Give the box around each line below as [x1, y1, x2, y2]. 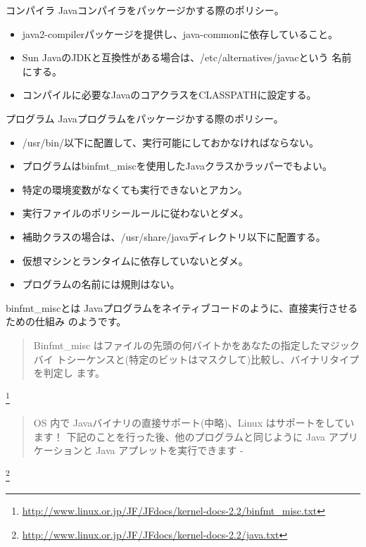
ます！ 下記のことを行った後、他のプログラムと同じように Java [33, 429, 326, 444]
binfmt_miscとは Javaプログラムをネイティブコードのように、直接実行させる [6, 300, 358, 315]
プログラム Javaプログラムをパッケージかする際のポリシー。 [6, 111, 284, 125]
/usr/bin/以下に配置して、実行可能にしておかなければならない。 [22, 134, 320, 149]
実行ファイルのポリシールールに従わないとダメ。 [22, 206, 249, 220]
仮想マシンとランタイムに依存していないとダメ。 [22, 253, 248, 268]
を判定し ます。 [33, 365, 106, 380]
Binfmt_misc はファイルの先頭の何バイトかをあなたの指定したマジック [33, 337, 360, 352]
